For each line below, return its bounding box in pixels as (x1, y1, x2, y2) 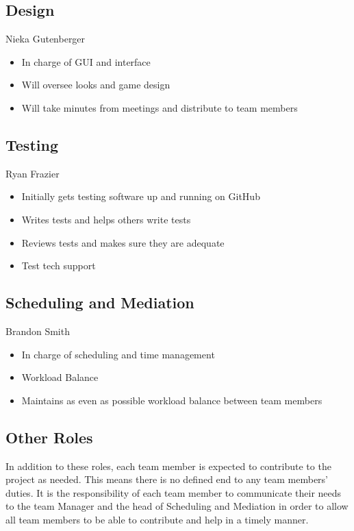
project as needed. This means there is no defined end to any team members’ (5, 472, 329, 486)
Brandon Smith (5, 323, 70, 338)
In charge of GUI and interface (21, 54, 151, 69)
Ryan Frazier (5, 166, 60, 180)
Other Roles (5, 426, 93, 447)
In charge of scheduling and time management (21, 347, 215, 361)
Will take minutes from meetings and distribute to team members (21, 100, 298, 114)
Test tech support (21, 258, 96, 273)
